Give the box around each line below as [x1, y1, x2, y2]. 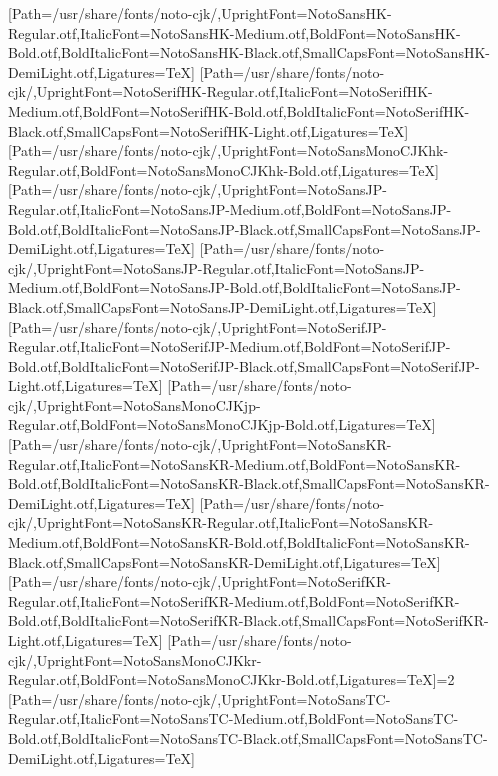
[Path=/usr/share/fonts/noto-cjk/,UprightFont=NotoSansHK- [8, 3, 392, 23]
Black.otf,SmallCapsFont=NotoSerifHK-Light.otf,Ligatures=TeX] [8, 120, 409, 141]
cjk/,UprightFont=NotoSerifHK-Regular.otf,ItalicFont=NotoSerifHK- [8, 81, 433, 102]
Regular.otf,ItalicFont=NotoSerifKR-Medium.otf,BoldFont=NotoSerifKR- [8, 590, 460, 611]
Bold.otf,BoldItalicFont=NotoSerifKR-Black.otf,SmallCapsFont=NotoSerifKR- [8, 610, 489, 631]
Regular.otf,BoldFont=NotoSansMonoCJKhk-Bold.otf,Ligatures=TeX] [8, 159, 439, 180]
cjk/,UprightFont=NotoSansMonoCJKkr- [8, 649, 262, 670]
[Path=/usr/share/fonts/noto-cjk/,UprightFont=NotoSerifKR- [8, 571, 391, 592]
